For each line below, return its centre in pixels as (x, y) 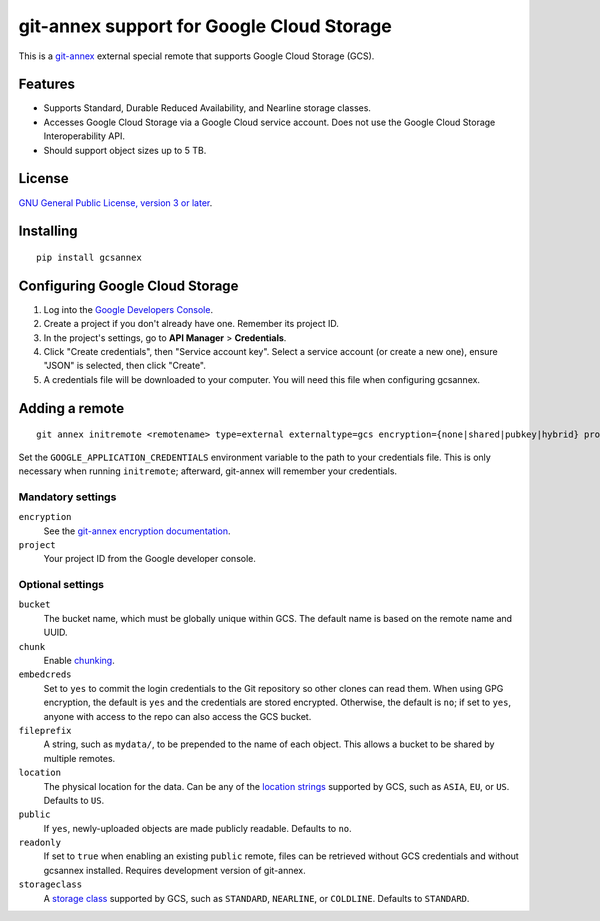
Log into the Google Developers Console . (128, 309)
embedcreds (45, 674)
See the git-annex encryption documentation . (137, 531)
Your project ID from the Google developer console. (150, 559)
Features (46, 84)
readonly (40, 843)
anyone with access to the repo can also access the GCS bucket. (177, 716)
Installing (48, 231)
